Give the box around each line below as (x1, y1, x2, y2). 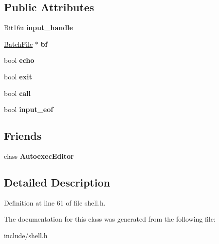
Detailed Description (4, 174, 110, 189)
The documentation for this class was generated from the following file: (4, 214, 216, 224)
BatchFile (4, 38, 33, 49)
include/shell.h (4, 230, 48, 240)
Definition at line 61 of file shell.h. (4, 197, 106, 207)
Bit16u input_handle (4, 22, 73, 33)
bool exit (4, 71, 32, 81)
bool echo (4, 55, 35, 65)
